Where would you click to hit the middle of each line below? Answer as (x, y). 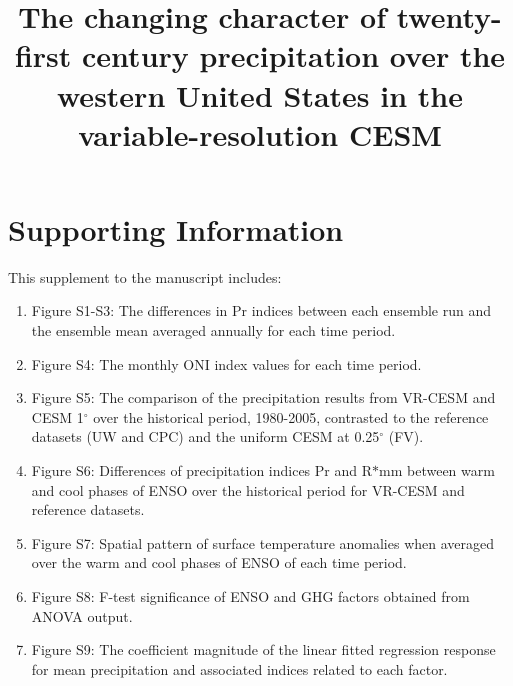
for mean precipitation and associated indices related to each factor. (239, 668)
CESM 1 (57, 416)
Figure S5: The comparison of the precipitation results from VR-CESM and (263, 397)
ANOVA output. (82, 615)
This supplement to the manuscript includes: (145, 276)
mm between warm (437, 470)
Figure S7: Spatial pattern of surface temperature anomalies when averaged (263, 542)
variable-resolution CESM (260, 133)
